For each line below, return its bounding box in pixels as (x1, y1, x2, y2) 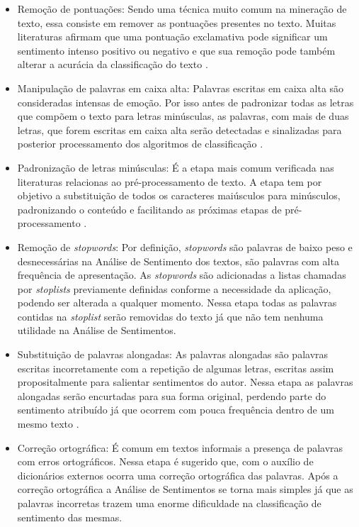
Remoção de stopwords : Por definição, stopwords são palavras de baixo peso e (17, 239, 353, 254)
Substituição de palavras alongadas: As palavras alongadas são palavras (17, 347, 329, 362)
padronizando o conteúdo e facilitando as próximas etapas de (17, 201, 282, 216)
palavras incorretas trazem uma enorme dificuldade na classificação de (17, 496, 321, 510)
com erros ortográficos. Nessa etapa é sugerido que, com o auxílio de (17, 454, 314, 469)
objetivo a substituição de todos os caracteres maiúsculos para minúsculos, (17, 188, 341, 203)
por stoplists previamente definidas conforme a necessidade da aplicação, (17, 281, 331, 296)
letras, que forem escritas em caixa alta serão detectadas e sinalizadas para (17, 122, 342, 137)
